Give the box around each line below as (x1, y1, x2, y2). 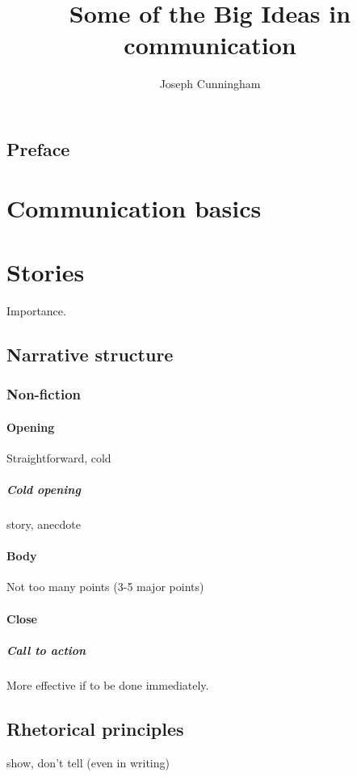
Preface (6, 136, 70, 161)
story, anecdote (6, 515, 81, 532)
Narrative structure (6, 341, 174, 366)
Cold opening (6, 481, 81, 497)
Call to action (6, 641, 86, 658)
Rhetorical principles (6, 716, 184, 741)
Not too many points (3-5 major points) (6, 578, 204, 595)
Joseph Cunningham (159, 75, 261, 92)
